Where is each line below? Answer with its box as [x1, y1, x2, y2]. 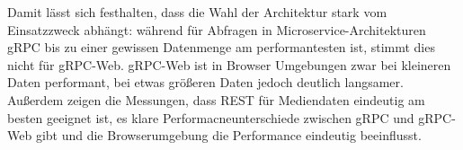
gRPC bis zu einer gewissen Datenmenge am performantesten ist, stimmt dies [7, 38, 435, 57]
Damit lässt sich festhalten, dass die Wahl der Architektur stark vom [7, 3, 387, 21]
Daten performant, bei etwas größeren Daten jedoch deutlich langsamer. [7, 73, 404, 92]
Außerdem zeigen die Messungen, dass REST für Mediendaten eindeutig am [7, 90, 425, 109]
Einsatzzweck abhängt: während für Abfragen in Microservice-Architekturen [7, 20, 426, 39]
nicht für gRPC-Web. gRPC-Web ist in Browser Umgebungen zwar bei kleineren [7, 55, 451, 74]
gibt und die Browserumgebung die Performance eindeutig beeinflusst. [35, 126, 422, 145]
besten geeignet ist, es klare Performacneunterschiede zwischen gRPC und [7, 108, 414, 127]
